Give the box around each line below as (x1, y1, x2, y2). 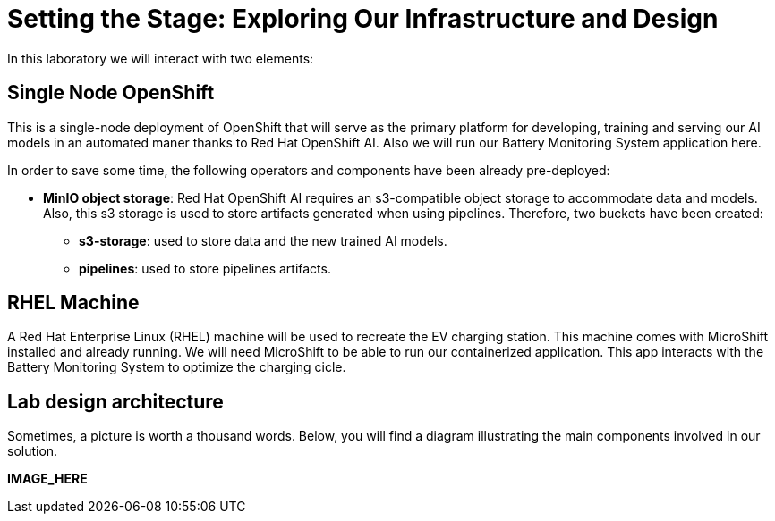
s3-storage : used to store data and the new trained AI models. (79, 232, 447, 248)
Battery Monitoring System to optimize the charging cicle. (7, 359, 346, 375)
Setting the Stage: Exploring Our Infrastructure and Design (7, 4, 719, 34)
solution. (7, 443, 58, 459)
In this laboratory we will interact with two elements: (7, 50, 314, 66)
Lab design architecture (7, 390, 224, 413)
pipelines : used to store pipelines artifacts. (79, 260, 331, 276)
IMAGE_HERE (7, 471, 88, 487)
